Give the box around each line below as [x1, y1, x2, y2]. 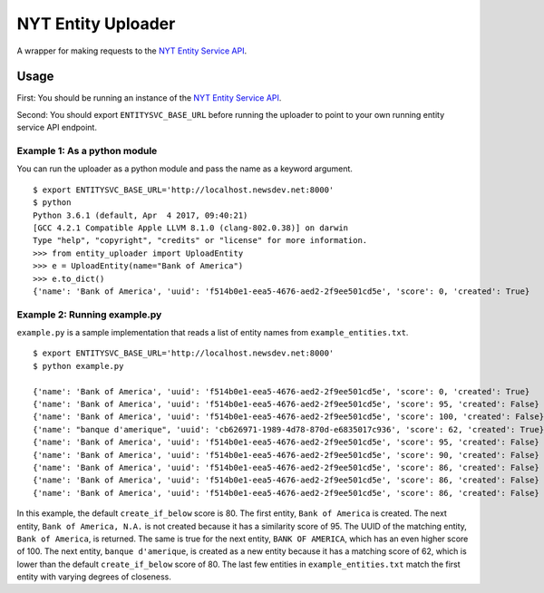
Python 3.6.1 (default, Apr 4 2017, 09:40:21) [33, 209, 248, 220]
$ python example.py [33, 361, 124, 371]
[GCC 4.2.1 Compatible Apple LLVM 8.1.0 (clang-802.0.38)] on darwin [33, 222, 349, 233]
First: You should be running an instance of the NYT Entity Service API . [16, 92, 282, 103]
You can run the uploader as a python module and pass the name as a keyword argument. [16, 163, 354, 174]
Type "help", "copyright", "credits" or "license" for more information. [33, 236, 368, 246]
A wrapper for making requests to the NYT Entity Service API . [16, 45, 248, 56]
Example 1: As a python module [16, 145, 158, 157]
